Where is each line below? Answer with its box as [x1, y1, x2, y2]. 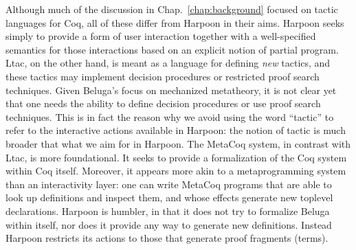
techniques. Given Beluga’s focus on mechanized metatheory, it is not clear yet [5, 82, 337, 97]
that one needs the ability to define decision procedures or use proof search [5, 96, 321, 111]
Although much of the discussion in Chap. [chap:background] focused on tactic [5, 2, 338, 16]
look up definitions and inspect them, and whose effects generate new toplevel [5, 190, 333, 205]
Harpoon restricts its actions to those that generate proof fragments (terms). [5, 231, 329, 245]
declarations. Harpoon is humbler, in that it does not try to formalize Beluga [5, 203, 330, 218]
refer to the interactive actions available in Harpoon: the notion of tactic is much [5, 123, 346, 137]
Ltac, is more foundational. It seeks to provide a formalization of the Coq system [5, 150, 347, 164]
